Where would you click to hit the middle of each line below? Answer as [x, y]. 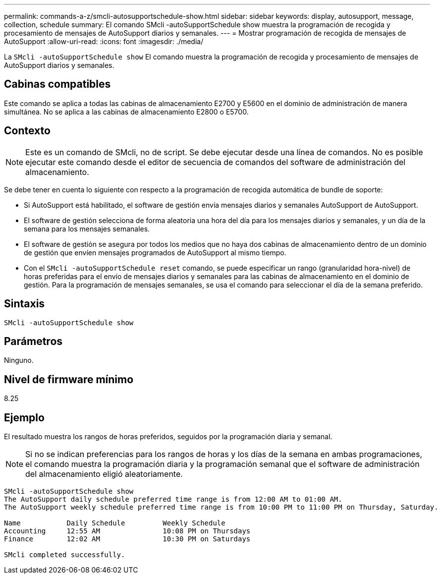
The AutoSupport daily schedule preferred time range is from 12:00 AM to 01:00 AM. [173, 499]
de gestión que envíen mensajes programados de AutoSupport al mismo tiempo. [155, 252]
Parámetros [33, 341]
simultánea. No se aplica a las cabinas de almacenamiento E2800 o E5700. [126, 112]
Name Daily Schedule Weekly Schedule [115, 523]
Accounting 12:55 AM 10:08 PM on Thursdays [127, 531]
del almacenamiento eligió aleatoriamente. [104, 474]
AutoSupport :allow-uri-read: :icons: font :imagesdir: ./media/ [104, 41]
